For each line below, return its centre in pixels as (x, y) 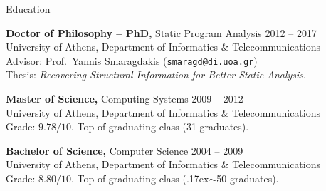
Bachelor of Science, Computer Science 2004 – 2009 (125, 150)
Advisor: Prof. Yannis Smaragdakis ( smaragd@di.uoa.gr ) (132, 60)
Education (28, 9)
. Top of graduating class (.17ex (140, 178)
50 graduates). (248, 178)
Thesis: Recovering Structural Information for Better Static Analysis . (156, 74)
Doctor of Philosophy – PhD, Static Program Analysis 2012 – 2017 (161, 32)
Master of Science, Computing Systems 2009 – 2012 (125, 99)
